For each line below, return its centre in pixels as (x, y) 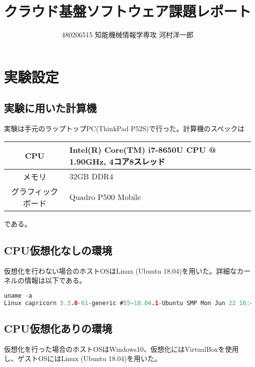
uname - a (18, 296)
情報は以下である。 (55, 280)
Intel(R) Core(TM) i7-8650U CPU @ (143, 149)
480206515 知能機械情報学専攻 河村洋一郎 (127, 35)
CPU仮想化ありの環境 (58, 328)
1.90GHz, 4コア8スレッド (117, 161)
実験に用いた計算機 (50, 108)
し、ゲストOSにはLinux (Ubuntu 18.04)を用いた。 (83, 358)
